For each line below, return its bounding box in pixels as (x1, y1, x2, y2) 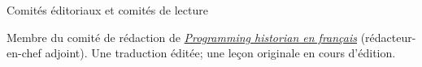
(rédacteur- (360, 28, 416, 45)
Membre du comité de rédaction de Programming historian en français (7, 28, 358, 45)
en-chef (7, 44, 41, 61)
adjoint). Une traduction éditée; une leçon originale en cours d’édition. (45, 44, 396, 61)
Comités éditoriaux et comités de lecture (7, 2, 208, 18)
